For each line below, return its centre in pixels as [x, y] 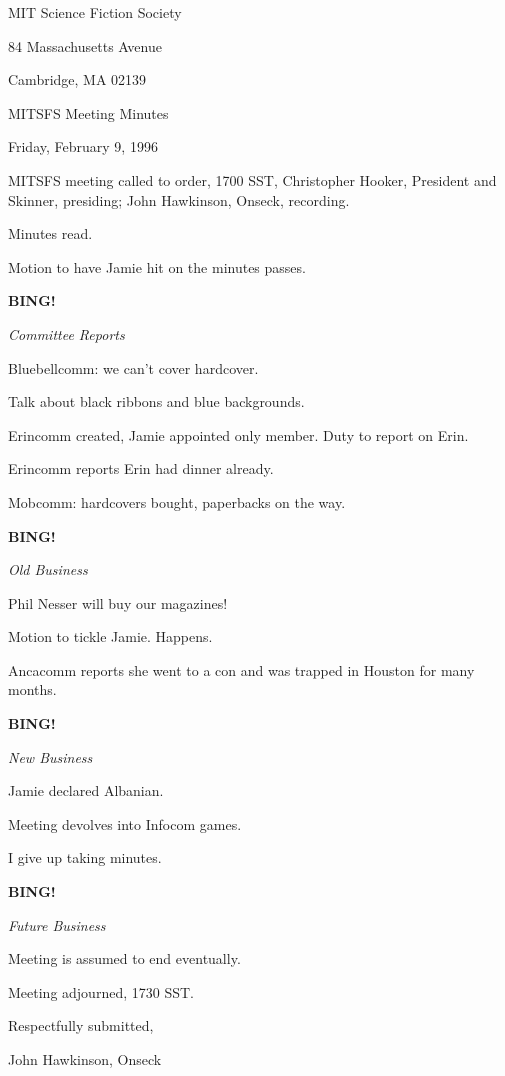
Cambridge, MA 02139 [77, 79]
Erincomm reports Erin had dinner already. [141, 468]
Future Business [57, 924]
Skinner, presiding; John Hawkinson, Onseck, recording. [179, 199]
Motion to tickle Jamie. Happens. [110, 636]
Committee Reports [66, 333]
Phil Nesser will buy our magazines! [118, 602]
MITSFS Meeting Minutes [88, 112]
